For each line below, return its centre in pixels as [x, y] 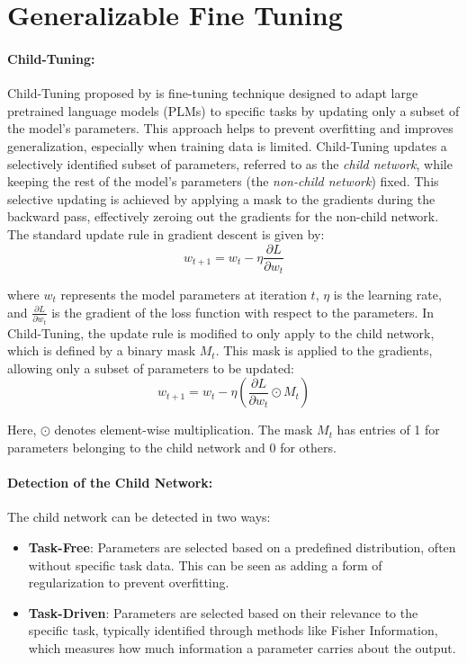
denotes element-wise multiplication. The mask [184, 430]
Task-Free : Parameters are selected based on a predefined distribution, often [242, 547]
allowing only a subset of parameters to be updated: [151, 367]
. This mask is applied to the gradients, [324, 350]
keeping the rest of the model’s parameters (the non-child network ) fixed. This [223, 181]
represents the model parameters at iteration [184, 295]
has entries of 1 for [388, 430]
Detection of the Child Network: [110, 483]
